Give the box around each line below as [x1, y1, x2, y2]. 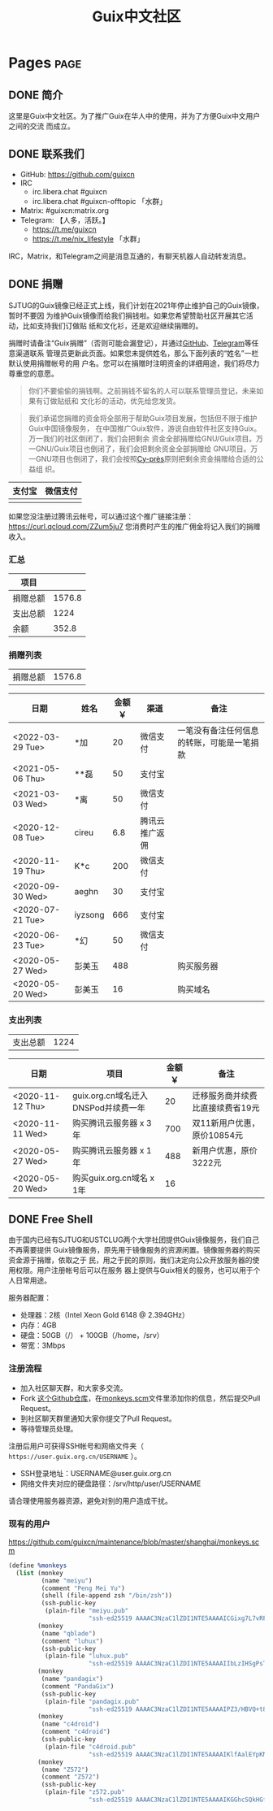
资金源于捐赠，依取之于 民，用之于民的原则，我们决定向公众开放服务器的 [8, 1255, 253, 1265]
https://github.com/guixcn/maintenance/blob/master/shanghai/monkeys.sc [8, 1537, 260, 1547]
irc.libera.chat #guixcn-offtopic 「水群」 [32, 196, 167, 206]
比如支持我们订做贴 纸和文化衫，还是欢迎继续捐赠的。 [22, 320, 203, 330]
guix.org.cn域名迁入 [71, 1090, 149, 1101]
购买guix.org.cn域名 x [71, 1172, 155, 1183]
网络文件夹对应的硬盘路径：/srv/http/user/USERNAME [19, 1479, 201, 1488]
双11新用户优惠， [192, 1117, 260, 1128]
